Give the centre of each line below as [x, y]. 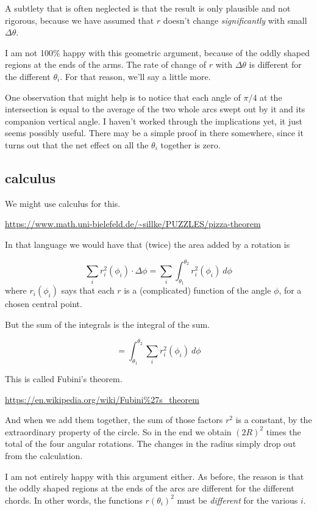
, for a [290, 290]
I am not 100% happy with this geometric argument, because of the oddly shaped [158, 52]
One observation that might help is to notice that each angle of [123, 97]
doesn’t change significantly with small [235, 20]
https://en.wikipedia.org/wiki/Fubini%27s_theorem [102, 399]
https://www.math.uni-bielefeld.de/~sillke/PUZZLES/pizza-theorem [133, 224]
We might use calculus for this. [63, 203]
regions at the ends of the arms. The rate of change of [106, 64]
